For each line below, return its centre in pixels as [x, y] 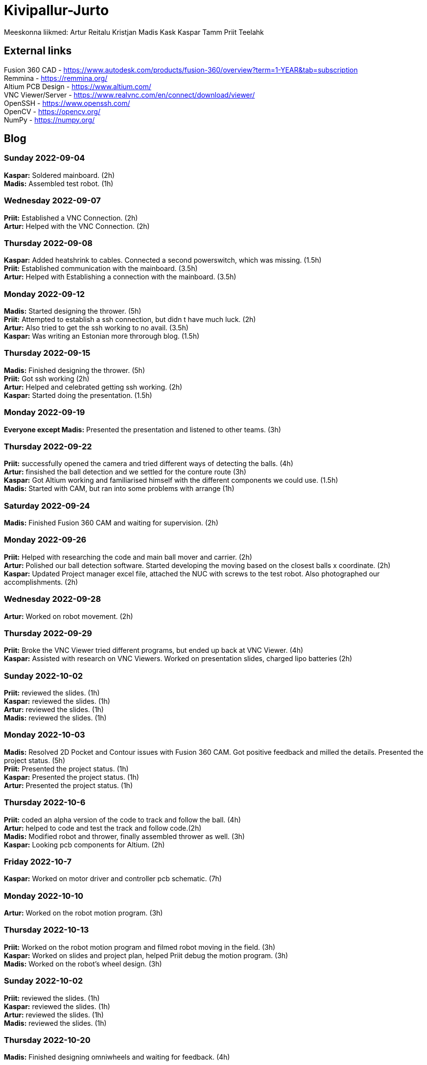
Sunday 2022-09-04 [45, 158]
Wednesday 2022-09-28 [53, 599]
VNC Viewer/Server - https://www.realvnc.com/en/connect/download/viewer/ [130, 95]
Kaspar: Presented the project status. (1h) [71, 777]
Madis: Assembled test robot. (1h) [59, 183]
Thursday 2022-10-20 [47, 1040]
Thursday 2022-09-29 [48, 633]
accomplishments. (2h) [41, 582]
